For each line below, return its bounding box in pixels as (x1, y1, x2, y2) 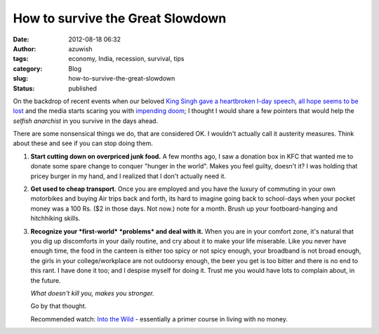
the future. (30, 276, 61, 284)
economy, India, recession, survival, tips (68, 55, 185, 63)
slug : (13, 74, 28, 83)
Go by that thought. (30, 302, 87, 310)
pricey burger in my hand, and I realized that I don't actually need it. (30, 172, 227, 180)
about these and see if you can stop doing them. (13, 139, 154, 147)
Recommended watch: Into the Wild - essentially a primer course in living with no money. (30, 314, 288, 323)
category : (13, 64, 43, 73)
